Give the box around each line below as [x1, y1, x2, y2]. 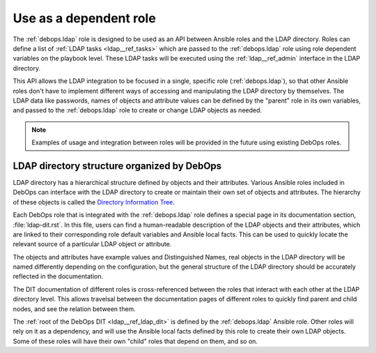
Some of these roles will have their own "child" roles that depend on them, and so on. [13, 337, 258, 345]
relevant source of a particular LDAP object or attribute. [13, 240, 172, 248]
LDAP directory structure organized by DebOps [13, 160, 222, 172]
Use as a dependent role [13, 10, 156, 26]
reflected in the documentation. [13, 272, 104, 280]
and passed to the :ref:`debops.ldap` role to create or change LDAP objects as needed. [13, 106, 263, 114]
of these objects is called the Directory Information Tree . [13, 197, 175, 206]
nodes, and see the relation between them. [13, 304, 136, 313]
